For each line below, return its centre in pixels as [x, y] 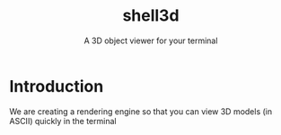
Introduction [57, 86]
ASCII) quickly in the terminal [63, 121]
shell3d [151, 16]
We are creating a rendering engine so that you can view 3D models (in [141, 111]
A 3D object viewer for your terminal [151, 40]
